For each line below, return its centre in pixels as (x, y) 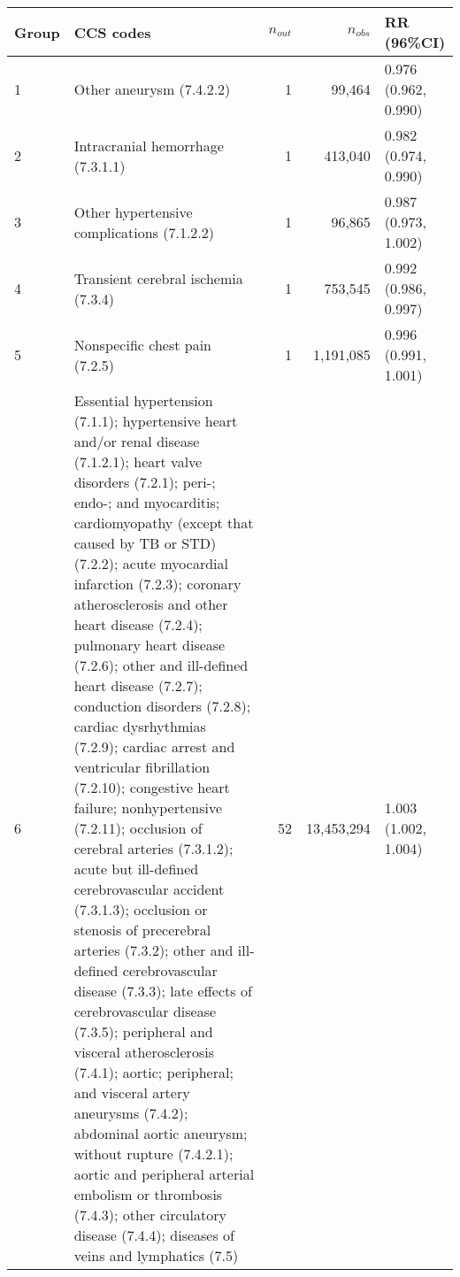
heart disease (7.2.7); (138, 685)
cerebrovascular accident (149, 889)
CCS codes (112, 32)
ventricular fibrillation (142, 767)
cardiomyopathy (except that (164, 523)
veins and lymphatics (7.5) (156, 1255)
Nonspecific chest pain (142, 344)
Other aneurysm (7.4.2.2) (152, 89)
